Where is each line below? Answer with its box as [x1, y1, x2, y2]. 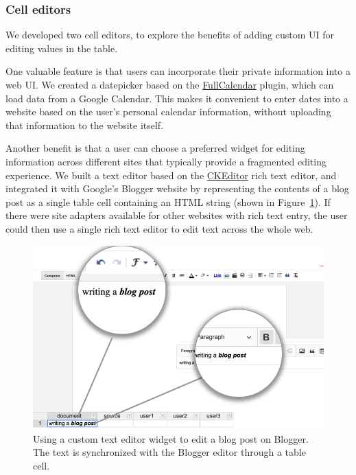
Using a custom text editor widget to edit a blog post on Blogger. [33, 431, 309, 445]
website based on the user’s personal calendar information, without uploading [5, 104, 331, 119]
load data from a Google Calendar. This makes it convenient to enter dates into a [5, 91, 348, 105]
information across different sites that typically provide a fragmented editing [5, 154, 327, 168]
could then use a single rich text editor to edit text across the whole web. [5, 221, 313, 235]
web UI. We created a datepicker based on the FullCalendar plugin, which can [5, 78, 334, 91]
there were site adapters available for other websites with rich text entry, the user [5, 208, 348, 222]
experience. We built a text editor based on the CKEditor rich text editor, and [5, 167, 337, 182]
